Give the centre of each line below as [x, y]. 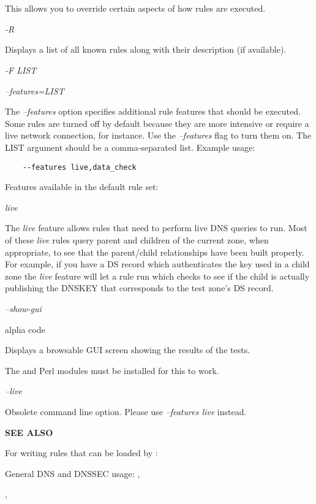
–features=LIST [35, 90]
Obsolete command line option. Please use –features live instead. [126, 412]
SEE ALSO [29, 432]
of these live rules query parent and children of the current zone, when [137, 240]
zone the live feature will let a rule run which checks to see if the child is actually [157, 276]
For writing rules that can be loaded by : [81, 453]
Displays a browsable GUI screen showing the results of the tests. [128, 350]
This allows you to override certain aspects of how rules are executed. [135, 8]
